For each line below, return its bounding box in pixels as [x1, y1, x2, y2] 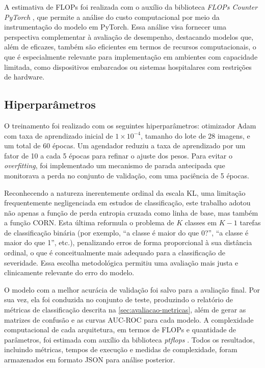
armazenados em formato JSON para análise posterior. [4, 354, 175, 365]
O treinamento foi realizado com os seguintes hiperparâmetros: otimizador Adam [4, 120, 256, 130]
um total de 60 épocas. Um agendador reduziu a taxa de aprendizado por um [4, 140, 246, 151]
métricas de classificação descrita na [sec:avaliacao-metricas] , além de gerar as [4, 304, 246, 315]
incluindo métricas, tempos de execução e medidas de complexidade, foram [4, 344, 237, 355]
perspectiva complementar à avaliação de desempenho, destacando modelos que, [4, 31, 254, 42]
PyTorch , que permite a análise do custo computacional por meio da [4, 11, 220, 22]
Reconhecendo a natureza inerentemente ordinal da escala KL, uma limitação [4, 187, 246, 198]
